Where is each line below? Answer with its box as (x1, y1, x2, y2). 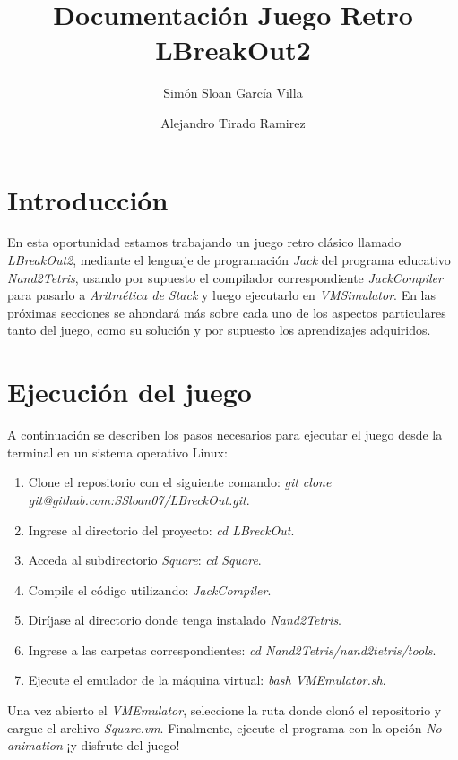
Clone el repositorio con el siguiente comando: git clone (28, 473, 332, 491)
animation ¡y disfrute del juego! (7, 736, 180, 755)
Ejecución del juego (7, 373, 252, 410)
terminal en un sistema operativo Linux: (7, 442, 228, 461)
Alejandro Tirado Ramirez (160, 113, 306, 132)
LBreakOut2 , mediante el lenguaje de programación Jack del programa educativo (7, 251, 451, 269)
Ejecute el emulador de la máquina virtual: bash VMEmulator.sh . (28, 670, 386, 689)
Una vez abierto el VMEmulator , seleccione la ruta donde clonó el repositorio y (7, 701, 442, 720)
